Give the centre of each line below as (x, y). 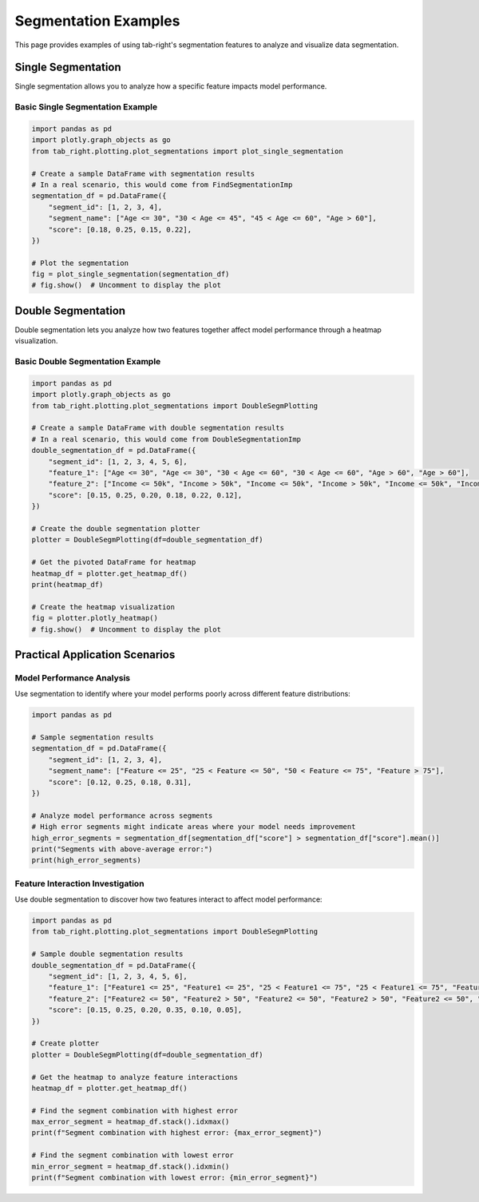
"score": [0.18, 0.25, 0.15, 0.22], (120, 229)
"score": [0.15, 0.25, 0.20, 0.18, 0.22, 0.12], (145, 495)
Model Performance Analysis (73, 677)
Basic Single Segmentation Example (86, 107)
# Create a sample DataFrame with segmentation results (143, 173)
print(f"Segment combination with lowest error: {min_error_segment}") (175, 1178)
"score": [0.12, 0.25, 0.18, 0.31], (120, 782)
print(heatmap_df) (67, 584)
